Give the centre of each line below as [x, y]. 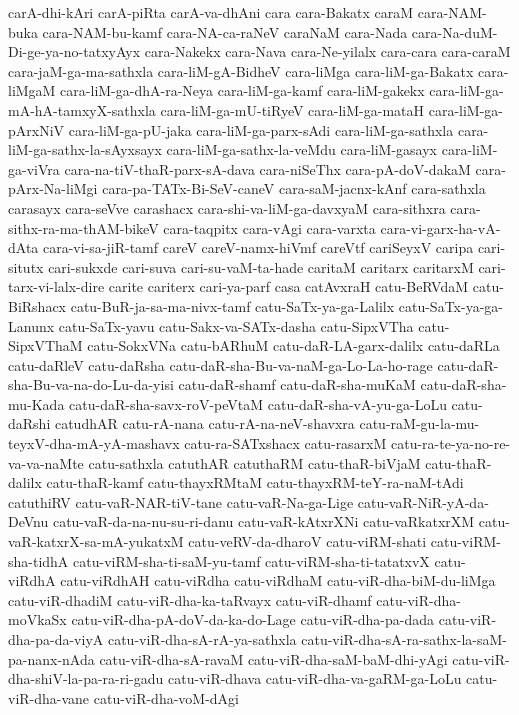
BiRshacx [37, 305]
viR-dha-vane [49, 697]
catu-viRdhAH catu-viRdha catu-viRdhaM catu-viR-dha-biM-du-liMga [278, 580]
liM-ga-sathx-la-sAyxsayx [85, 149]
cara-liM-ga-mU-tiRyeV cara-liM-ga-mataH [292, 109]
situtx [26, 266]
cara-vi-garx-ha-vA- [440, 227]
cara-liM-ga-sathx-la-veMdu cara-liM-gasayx [302, 149]
